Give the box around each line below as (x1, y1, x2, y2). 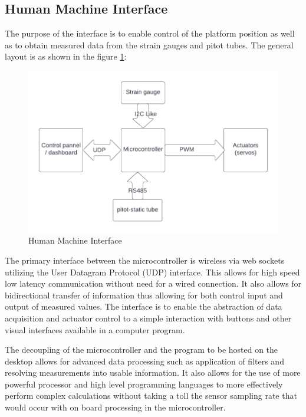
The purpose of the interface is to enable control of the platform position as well (5, 27, 295, 40)
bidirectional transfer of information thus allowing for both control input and (5, 288, 283, 301)
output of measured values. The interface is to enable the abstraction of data (5, 300, 282, 313)
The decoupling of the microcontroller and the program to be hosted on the (5, 343, 278, 356)
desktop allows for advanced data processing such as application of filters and (5, 354, 284, 367)
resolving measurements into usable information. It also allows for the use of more (5, 366, 301, 379)
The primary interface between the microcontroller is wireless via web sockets (5, 254, 285, 266)
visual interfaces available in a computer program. (5, 323, 185, 336)
